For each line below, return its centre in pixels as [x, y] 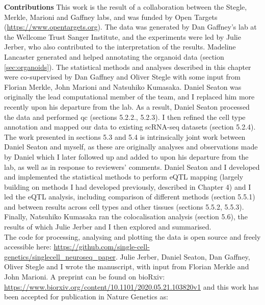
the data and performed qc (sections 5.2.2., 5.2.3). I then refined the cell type [125, 117]
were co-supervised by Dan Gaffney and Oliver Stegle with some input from [122, 77]
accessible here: [28, 247]
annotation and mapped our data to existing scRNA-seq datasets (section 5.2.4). [130, 127]
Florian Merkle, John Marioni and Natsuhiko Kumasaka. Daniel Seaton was [123, 86]
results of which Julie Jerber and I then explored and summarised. [108, 227]
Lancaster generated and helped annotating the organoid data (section [114, 56]
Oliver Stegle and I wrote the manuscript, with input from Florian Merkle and [127, 266]
